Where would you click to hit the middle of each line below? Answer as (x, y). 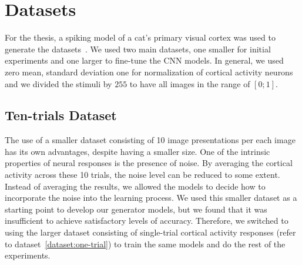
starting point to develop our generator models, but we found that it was (136, 209)
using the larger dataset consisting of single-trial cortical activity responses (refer (150, 232)
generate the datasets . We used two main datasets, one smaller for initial (138, 49)
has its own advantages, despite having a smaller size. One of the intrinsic (137, 151)
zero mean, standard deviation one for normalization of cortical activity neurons (149, 72)
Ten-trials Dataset (61, 115)
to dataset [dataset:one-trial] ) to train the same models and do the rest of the (145, 244)
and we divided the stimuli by (58, 83)
